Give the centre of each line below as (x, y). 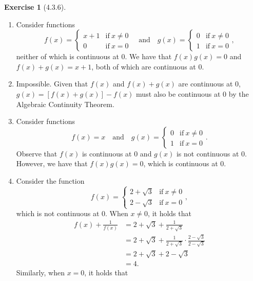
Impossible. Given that (52, 84)
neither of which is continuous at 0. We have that (94, 56)
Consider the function (50, 180)
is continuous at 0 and (117, 153)
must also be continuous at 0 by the (192, 93)
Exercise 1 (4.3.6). (35, 7)
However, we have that (52, 163)
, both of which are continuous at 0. (148, 66)
